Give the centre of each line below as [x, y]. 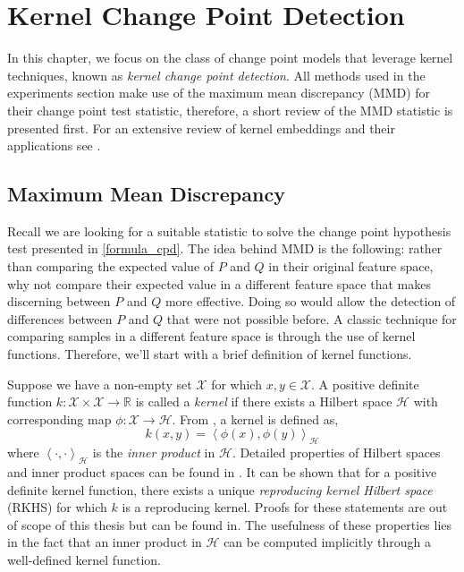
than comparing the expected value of [111, 266]
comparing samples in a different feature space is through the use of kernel [211, 336]
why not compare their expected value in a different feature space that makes [219, 283]
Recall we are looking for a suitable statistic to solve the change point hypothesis [229, 231]
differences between [60, 318]
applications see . [54, 145]
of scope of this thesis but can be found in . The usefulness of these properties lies [230, 524]
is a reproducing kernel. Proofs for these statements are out [285, 507]
